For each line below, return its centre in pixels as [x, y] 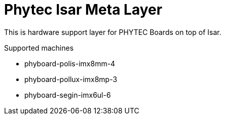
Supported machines [39, 48]
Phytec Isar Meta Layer [83, 10]
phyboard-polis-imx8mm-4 [70, 63]
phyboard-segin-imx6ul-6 [68, 95]
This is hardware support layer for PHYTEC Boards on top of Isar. [113, 32]
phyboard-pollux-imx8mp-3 [71, 79]
